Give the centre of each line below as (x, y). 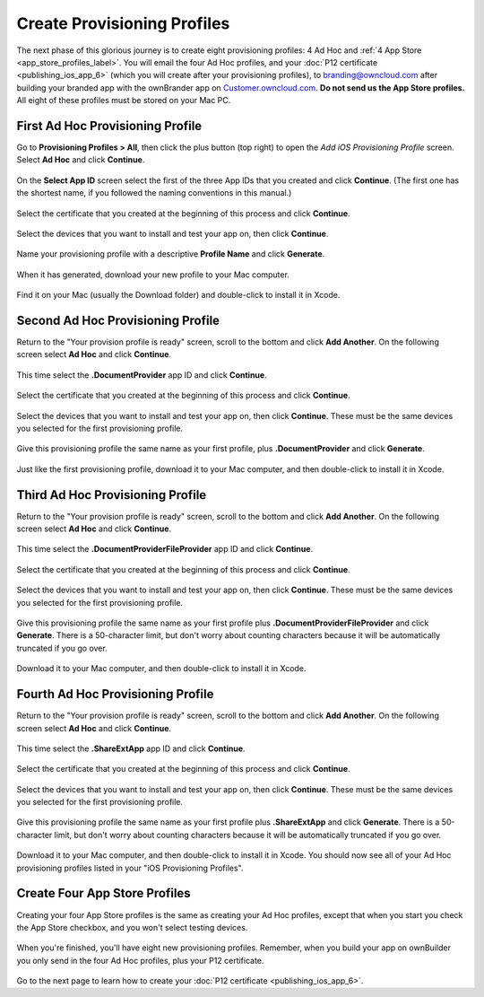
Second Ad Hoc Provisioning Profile (118, 320)
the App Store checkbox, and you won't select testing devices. (132, 927)
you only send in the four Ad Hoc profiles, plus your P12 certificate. (140, 960)
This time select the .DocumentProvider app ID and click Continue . (142, 375)
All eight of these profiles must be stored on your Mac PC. (124, 101)
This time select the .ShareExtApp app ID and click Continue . (131, 748)
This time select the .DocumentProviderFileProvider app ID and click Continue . (165, 549)
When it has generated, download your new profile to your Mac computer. (153, 275)
